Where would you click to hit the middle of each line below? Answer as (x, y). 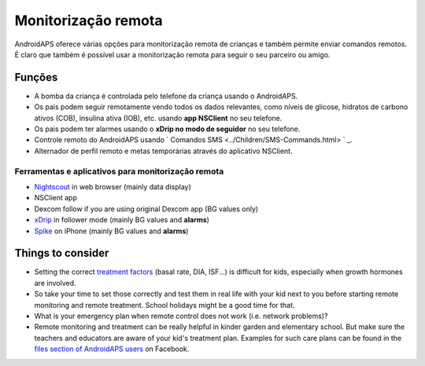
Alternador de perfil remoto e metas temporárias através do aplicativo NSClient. (163, 151)
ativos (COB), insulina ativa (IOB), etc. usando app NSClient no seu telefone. (158, 118)
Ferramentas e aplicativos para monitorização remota (119, 171)
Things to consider (62, 253)
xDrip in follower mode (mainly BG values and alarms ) (122, 220)
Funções (36, 77)
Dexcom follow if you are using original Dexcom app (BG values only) (146, 209)
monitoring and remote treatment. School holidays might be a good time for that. (164, 305)
